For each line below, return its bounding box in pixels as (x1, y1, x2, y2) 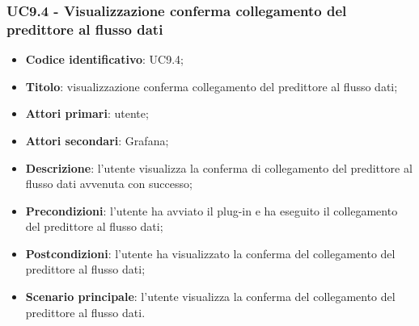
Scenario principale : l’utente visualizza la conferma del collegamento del (25, 288, 396, 305)
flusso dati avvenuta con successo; (25, 175, 193, 192)
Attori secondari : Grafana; (25, 132, 169, 148)
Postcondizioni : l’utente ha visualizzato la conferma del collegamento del (25, 245, 396, 261)
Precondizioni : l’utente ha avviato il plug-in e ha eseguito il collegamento (25, 202, 398, 219)
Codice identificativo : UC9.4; (25, 51, 184, 68)
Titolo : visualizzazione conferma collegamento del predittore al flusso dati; (25, 77, 398, 94)
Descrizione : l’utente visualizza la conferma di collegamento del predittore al (25, 159, 413, 176)
